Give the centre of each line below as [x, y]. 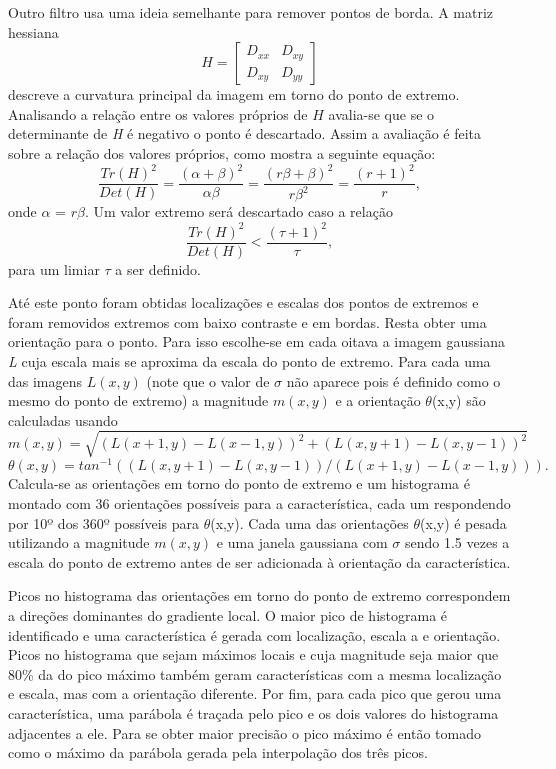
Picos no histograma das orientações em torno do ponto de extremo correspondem [259, 595]
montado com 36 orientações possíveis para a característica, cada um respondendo [259, 503]
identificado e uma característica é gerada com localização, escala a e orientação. [254, 634]
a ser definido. [158, 268]
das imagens [45, 380]
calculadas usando [63, 419]
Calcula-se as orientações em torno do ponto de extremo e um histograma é [239, 483]
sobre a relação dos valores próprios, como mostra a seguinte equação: [222, 152]
